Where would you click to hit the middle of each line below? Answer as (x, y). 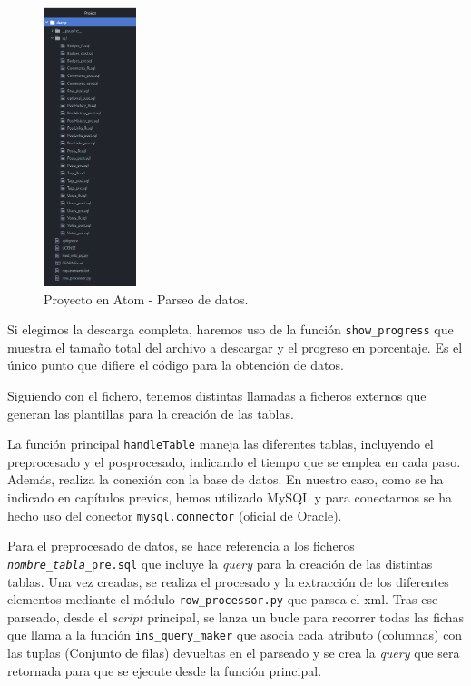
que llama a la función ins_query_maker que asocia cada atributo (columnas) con (235, 635)
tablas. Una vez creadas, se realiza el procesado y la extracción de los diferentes (228, 581)
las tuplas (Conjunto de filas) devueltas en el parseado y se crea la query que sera (234, 653)
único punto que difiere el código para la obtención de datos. (176, 365)
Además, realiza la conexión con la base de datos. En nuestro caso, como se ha (226, 479)
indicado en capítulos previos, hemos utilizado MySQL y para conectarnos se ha (230, 497)
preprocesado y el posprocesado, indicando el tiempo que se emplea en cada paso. (234, 461)
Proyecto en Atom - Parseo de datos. (146, 298)
